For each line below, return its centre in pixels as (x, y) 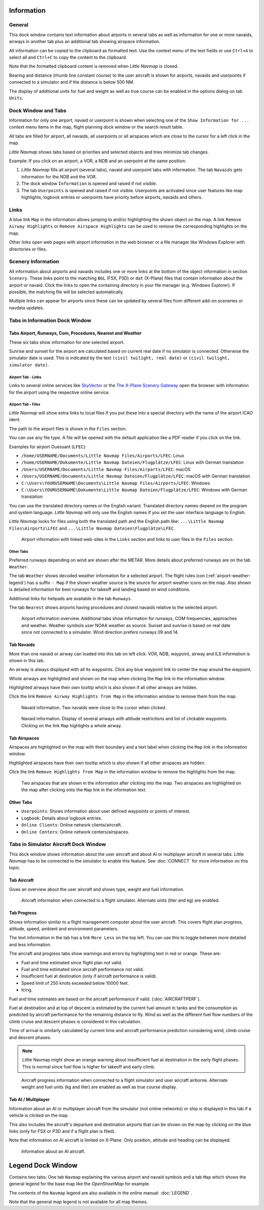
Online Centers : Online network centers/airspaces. (75, 832)
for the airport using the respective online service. (59, 392)
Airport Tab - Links (25, 377)
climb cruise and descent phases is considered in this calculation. (75, 1021)
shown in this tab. (27, 660)
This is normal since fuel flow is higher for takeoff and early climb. (89, 1067)
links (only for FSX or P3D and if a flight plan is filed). (62, 1131)
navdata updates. (26, 307)
